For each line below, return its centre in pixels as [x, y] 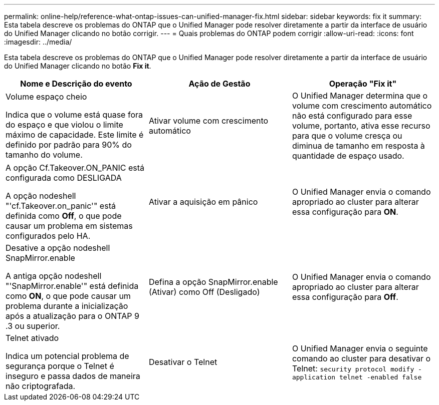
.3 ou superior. [33, 326]
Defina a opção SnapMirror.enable [213, 282]
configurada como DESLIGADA [64, 178]
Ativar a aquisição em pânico [203, 202]
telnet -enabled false [380, 377]
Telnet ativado [32, 338]
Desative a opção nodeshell [58, 248]
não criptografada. [41, 386]
